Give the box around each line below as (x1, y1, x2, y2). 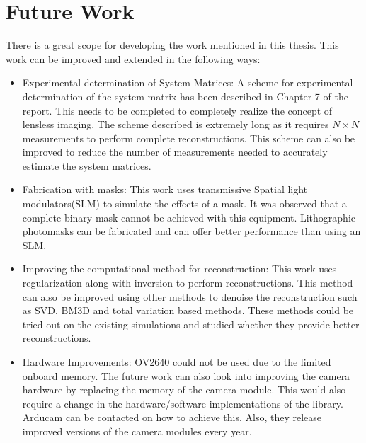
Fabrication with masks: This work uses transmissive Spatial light (22, 182, 308, 197)
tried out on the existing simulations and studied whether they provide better (22, 316, 360, 331)
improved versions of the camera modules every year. (22, 423, 252, 438)
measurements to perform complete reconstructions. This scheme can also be (22, 130, 355, 145)
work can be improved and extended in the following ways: (6, 51, 261, 66)
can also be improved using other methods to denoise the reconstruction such (22, 289, 358, 304)
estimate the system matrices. (22, 158, 151, 173)
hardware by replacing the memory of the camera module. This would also (22, 382, 346, 397)
